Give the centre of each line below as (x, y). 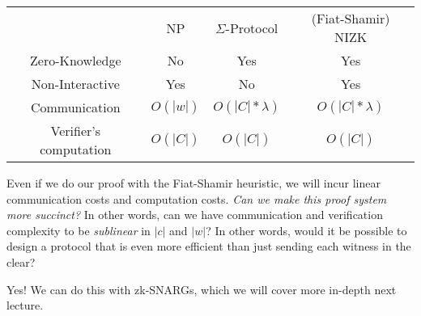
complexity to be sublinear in (79, 230)
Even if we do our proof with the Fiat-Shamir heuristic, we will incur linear (193, 183)
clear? (21, 261)
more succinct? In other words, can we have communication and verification (195, 215)
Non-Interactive (75, 84)
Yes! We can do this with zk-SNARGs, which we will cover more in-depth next (202, 289)
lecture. (25, 305)
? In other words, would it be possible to (306, 230)
